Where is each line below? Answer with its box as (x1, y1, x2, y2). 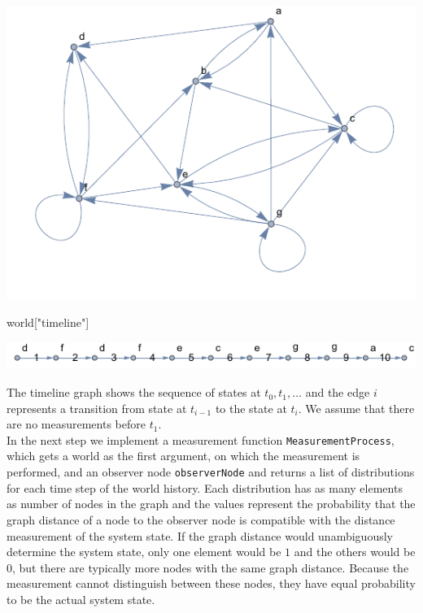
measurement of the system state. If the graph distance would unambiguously (7, 527, 393, 544)
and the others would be (294, 543, 416, 560)
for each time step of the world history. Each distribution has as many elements (7, 479, 403, 496)
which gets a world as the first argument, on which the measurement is (7, 447, 360, 464)
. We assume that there (298, 399, 415, 416)
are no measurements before (7, 415, 146, 433)
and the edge (305, 384, 370, 401)
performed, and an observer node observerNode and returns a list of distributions (7, 463, 415, 480)
